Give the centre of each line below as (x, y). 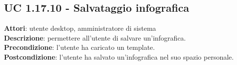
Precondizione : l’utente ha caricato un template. (80, 47)
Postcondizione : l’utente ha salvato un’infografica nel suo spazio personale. (119, 56)
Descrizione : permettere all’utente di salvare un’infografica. (95, 37)
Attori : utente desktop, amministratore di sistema (80, 28)
